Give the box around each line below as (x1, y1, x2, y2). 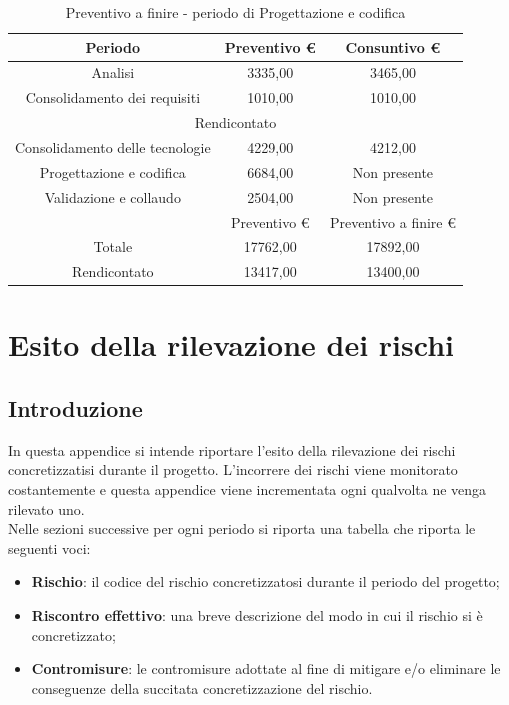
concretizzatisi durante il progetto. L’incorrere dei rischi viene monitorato (8, 459, 458, 480)
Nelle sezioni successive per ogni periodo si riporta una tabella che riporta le (8, 518, 476, 539)
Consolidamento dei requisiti (25, 87, 201, 108)
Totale (93, 236, 133, 257)
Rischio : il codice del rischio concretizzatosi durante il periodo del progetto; (31, 571, 500, 592)
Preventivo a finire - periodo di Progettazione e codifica (65, 2, 406, 22)
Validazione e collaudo (44, 186, 181, 207)
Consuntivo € (345, 36, 441, 57)
